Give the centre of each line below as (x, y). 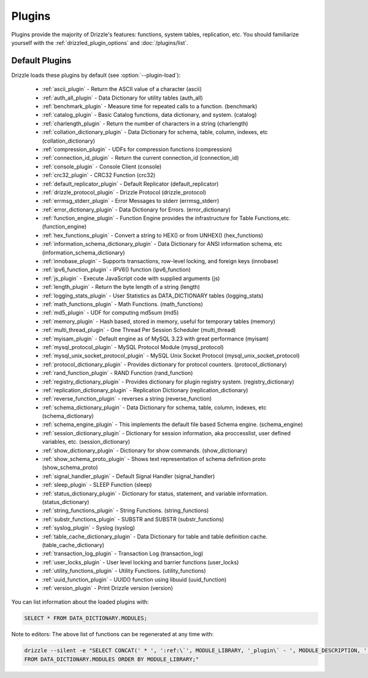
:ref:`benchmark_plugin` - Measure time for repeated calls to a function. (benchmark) (150, 106)
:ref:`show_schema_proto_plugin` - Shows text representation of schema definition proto (154, 459)
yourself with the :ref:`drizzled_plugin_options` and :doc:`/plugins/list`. (100, 42)
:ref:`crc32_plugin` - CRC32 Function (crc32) (99, 175)
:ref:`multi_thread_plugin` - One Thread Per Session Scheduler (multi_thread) (139, 330)
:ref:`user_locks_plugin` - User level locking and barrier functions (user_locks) (140, 562)
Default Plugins (41, 61)
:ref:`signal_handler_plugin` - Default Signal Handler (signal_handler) (128, 476)
